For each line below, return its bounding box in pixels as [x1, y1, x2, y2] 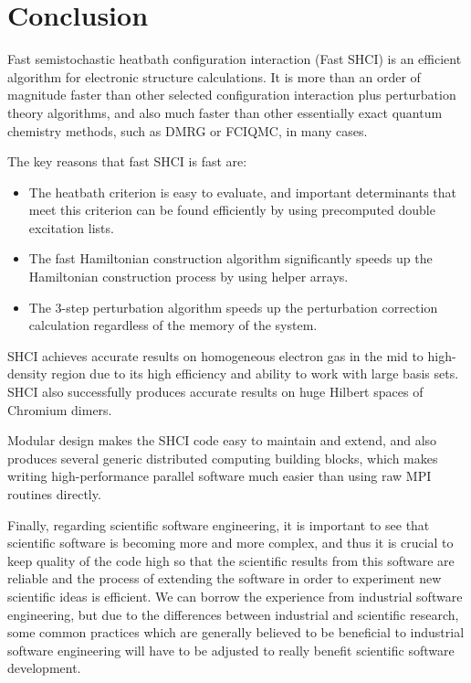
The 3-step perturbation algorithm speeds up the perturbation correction [28, 297, 438, 316]
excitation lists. [28, 218, 114, 237]
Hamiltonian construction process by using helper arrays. [28, 267, 349, 286]
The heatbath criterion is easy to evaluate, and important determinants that [28, 182, 457, 201]
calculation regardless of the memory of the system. [28, 315, 318, 335]
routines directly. [7, 485, 101, 503]
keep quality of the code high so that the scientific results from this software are [7, 550, 455, 570]
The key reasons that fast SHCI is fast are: [7, 152, 247, 171]
